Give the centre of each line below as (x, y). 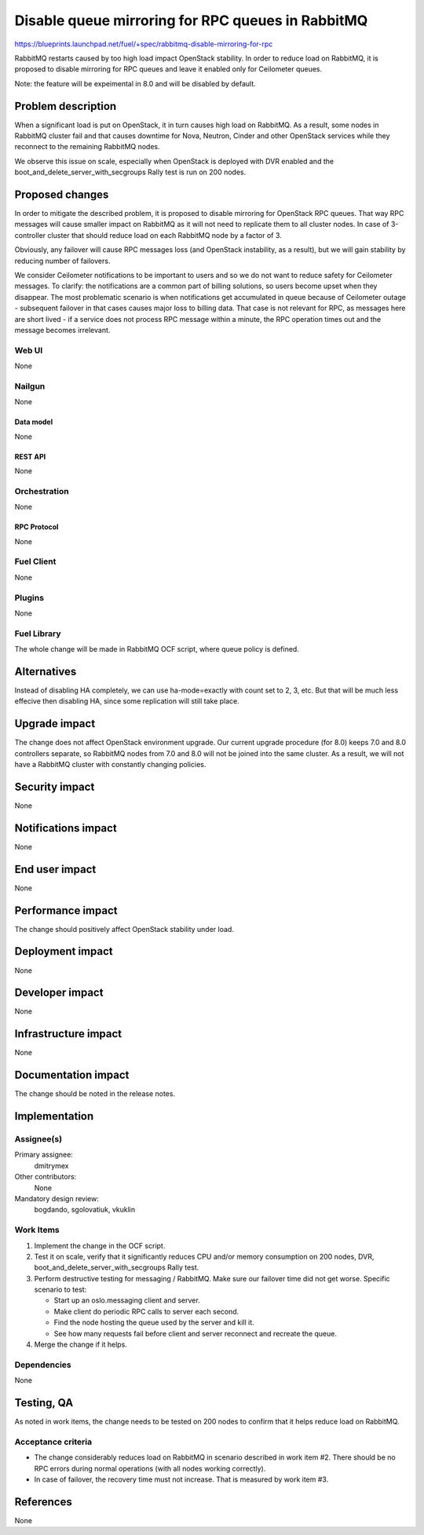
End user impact (55, 869)
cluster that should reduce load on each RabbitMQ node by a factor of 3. (164, 235)
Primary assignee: (44, 1155)
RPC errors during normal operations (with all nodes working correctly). (150, 1468)
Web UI (29, 350)
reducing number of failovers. (62, 261)
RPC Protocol (37, 527)
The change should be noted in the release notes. (95, 1094)
